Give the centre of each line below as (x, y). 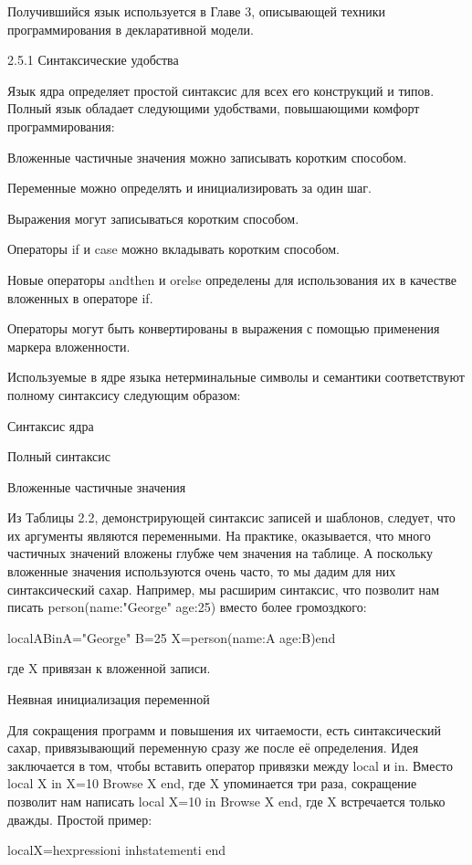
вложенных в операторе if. (80, 297)
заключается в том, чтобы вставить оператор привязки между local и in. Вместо (230, 765)
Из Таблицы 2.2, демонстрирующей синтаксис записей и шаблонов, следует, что (231, 517)
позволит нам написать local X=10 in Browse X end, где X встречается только (226, 801)
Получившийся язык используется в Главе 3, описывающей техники (196, 11)
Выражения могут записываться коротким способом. (153, 218)
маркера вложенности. (69, 346)
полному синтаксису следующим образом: (124, 394)
